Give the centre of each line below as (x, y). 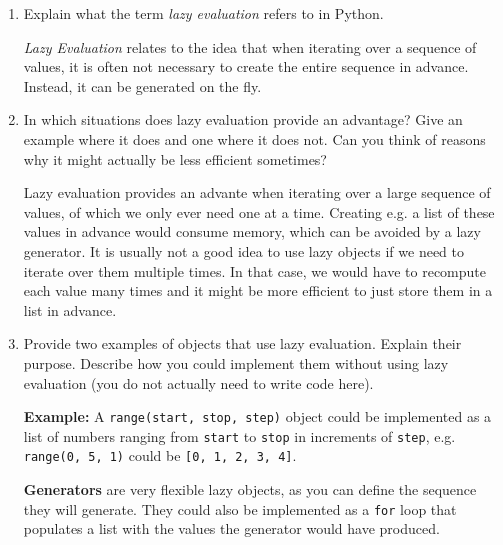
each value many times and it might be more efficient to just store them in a (258, 290)
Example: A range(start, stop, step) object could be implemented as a (257, 416)
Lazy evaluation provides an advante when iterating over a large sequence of (257, 192)
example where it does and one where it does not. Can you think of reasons (254, 138)
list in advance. (70, 309)
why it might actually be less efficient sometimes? (175, 158)
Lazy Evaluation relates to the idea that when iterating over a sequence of (250, 46)
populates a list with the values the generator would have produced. (231, 528)
